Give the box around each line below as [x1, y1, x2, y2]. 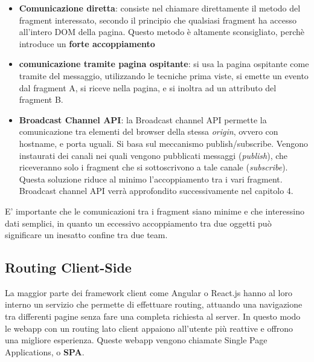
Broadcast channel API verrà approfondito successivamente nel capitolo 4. [19, 184, 293, 197]
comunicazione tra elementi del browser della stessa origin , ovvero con [19, 125, 278, 138]
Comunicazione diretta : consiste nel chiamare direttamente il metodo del [19, 2, 301, 14]
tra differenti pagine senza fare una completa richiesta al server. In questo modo [5, 310, 301, 323]
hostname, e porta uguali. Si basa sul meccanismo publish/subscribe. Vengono [19, 137, 308, 149]
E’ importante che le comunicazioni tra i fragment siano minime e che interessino [5, 204, 304, 217]
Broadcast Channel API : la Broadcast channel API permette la [19, 113, 267, 126]
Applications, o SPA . [5, 345, 85, 358]
